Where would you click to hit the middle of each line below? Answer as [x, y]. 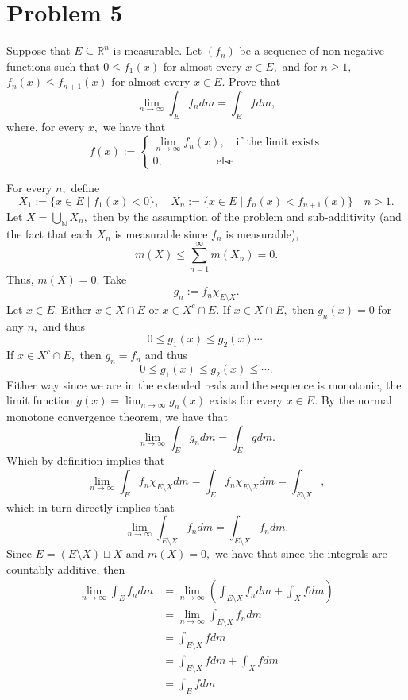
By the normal [356, 400]
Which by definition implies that [86, 460]
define [85, 187]
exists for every [246, 400]
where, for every [46, 126]
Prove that [254, 81]
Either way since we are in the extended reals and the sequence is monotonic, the [204, 384]
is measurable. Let [158, 50]
